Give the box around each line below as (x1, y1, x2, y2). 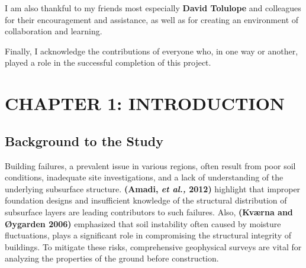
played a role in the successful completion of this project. (5, 56, 211, 69)
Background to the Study (5, 131, 163, 150)
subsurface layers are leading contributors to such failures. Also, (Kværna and (5, 205, 293, 218)
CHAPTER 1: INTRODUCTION (5, 91, 285, 115)
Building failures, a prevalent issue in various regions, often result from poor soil (5, 159, 296, 172)
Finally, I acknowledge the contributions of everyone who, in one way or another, (5, 44, 298, 57)
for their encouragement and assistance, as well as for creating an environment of (5, 13, 299, 25)
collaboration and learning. (5, 25, 102, 37)
